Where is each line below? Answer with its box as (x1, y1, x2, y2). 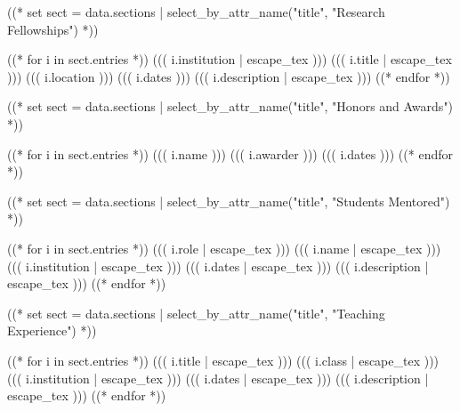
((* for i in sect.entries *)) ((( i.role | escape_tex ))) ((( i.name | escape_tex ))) (7, 238, 441, 257)
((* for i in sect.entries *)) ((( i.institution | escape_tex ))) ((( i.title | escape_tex (7, 50, 452, 68)
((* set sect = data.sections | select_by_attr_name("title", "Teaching (7, 303, 385, 322)
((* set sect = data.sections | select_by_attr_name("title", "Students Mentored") (7, 191, 450, 210)
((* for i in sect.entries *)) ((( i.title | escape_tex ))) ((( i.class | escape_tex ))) (7, 351, 440, 369)
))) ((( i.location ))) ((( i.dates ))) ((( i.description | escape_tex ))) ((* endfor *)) (7, 67, 450, 85)
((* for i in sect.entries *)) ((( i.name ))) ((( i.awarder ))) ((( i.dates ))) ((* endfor (7, 144, 453, 163)
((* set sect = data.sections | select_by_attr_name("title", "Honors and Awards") (7, 97, 454, 116)
